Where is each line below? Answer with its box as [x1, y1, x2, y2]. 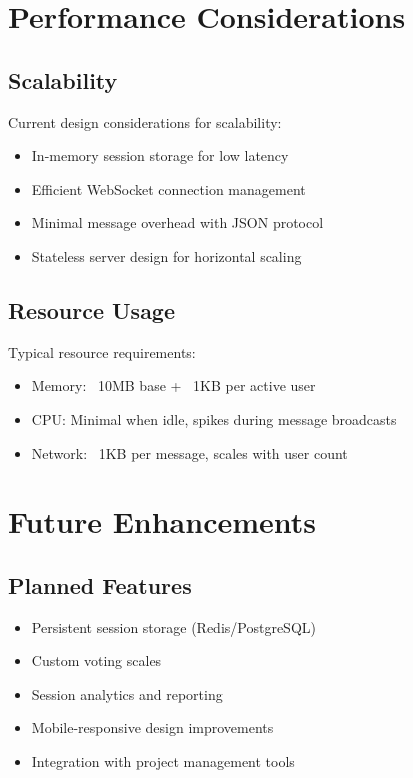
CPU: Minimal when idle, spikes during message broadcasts [31, 408, 397, 429]
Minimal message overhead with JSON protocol [31, 212, 324, 233]
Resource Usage [8, 294, 176, 325]
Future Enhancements [8, 501, 317, 542]
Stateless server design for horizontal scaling [31, 245, 302, 266]
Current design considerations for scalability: [8, 111, 282, 132]
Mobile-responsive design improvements [31, 717, 274, 738]
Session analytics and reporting [31, 683, 223, 704]
